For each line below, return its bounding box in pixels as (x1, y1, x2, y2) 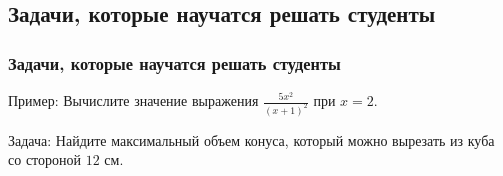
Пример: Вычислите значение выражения (8, 90, 259, 110)
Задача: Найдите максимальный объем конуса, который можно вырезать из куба (8, 129, 495, 150)
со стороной (8, 149, 82, 170)
